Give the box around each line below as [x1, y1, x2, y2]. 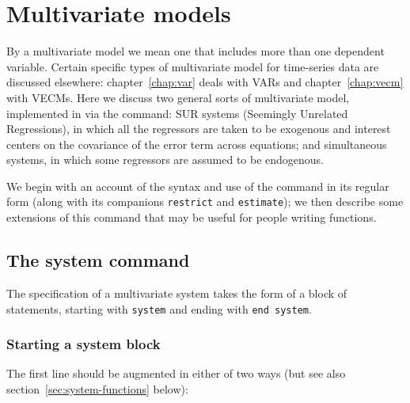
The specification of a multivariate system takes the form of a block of [6, 284, 347, 301]
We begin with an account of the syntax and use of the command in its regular [6, 177, 389, 194]
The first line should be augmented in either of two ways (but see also [6, 365, 346, 382]
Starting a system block [6, 334, 161, 354]
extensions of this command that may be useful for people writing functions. [6, 209, 377, 226]
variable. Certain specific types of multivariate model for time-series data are [6, 58, 379, 74]
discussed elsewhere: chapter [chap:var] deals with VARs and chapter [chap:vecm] [6, 74, 404, 90]
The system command [6, 248, 190, 272]
